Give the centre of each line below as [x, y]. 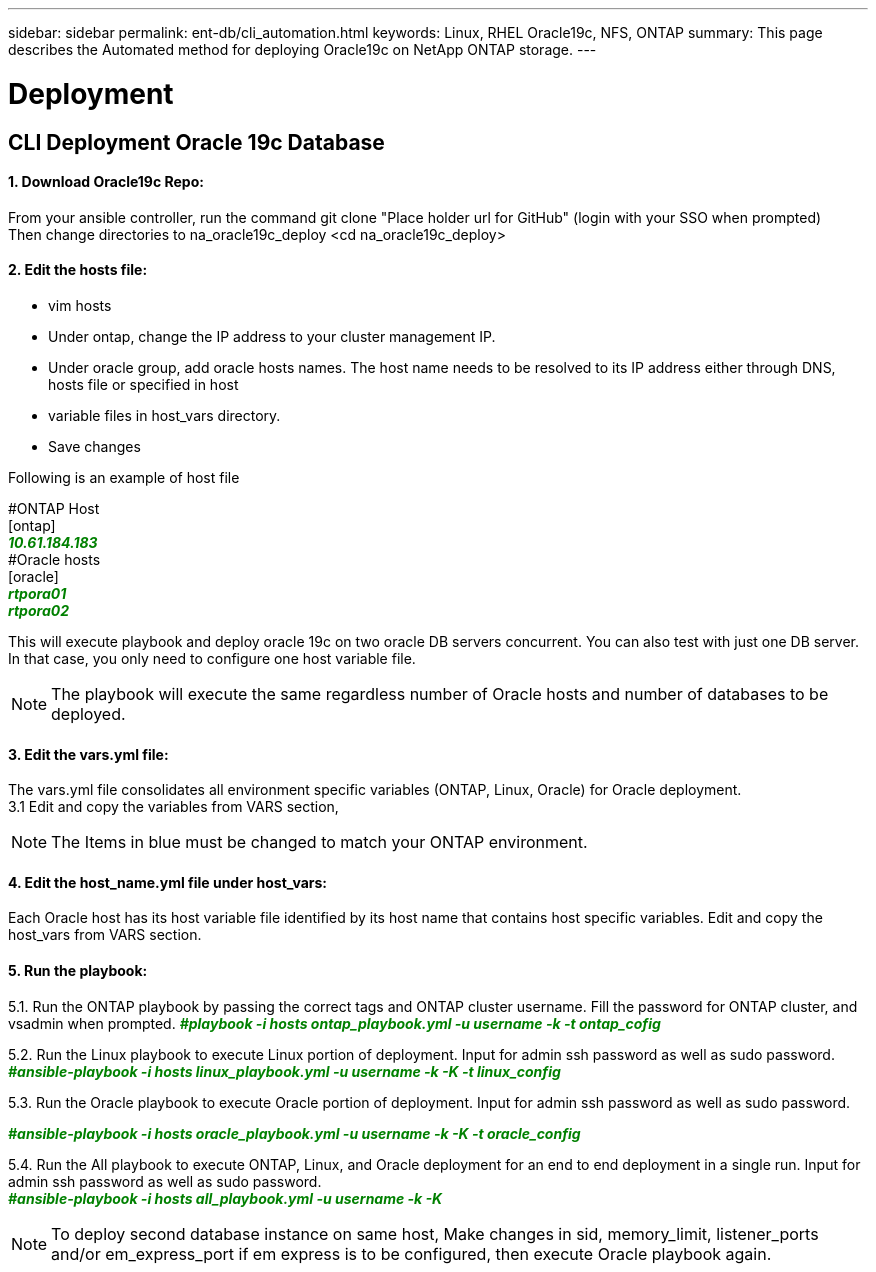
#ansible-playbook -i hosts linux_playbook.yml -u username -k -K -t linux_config [284, 1071]
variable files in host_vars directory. [164, 415]
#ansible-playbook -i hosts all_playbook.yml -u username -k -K [225, 1198]
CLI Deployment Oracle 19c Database [196, 142]
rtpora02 [38, 610]
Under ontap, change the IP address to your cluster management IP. [272, 336]
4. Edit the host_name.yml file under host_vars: [167, 882]
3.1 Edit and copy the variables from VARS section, [173, 807]
